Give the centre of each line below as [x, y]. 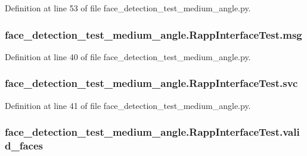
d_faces [24, 146]
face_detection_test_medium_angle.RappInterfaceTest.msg [153, 34]
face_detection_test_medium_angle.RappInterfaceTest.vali [152, 132]
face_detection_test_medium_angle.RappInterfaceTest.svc [151, 83]
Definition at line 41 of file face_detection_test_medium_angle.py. [128, 105]
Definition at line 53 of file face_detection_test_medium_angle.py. [128, 8]
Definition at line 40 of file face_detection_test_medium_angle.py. [128, 56]
